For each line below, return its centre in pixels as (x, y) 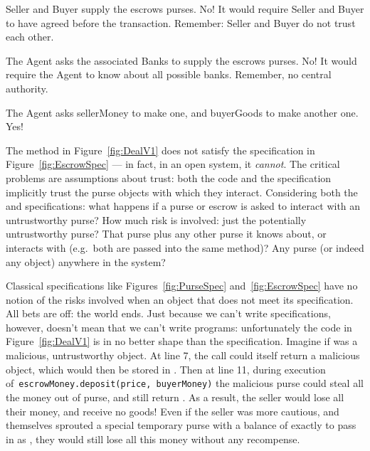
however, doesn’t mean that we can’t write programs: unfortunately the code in (179, 327)
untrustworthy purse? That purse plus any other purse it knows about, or (166, 234)
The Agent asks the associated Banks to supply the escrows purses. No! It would (181, 60)
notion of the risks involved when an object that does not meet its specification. (180, 299)
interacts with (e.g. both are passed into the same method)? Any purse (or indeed (185, 247)
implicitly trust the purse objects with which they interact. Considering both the (182, 192)
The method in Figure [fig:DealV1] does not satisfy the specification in (160, 150)
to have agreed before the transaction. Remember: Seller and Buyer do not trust (181, 22)
